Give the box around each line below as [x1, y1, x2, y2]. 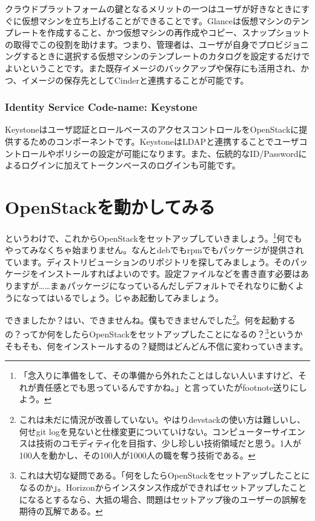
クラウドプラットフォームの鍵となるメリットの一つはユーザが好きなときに [5, 2, 302, 15]
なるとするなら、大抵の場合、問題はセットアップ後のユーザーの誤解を [27, 493, 308, 505]
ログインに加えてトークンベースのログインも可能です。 [21, 159, 240, 171]
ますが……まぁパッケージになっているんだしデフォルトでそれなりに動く [13, 279, 296, 291]
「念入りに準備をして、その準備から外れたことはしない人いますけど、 [19, 369, 298, 382]
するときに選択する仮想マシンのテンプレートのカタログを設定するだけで [21, 50, 310, 62]
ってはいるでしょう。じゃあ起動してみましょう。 [30, 291, 224, 304]
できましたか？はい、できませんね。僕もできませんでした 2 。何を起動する [5, 312, 296, 326]
